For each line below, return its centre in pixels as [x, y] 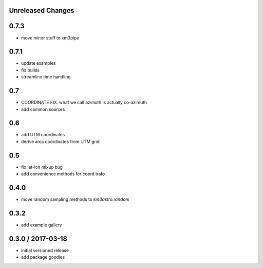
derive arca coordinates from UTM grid [60, 142]
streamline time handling [46, 77]
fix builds [30, 70]
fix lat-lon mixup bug [42, 167]
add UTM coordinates [43, 135]
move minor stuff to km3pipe [50, 38]
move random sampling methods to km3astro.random [75, 199]
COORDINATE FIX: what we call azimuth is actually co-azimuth [84, 103]
